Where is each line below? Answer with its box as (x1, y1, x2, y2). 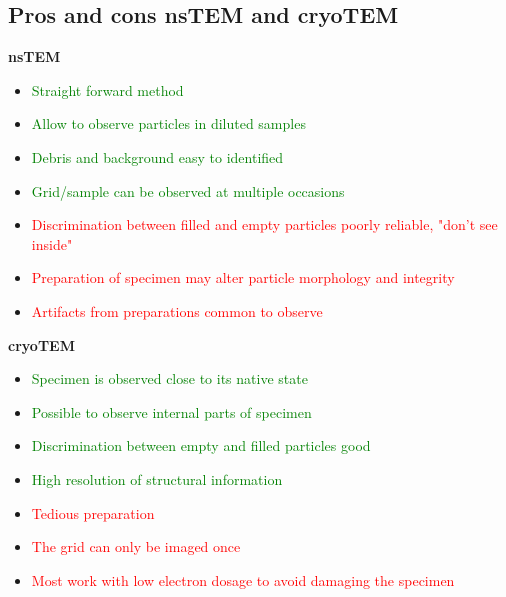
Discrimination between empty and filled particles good (31, 435, 371, 456)
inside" (31, 233, 73, 254)
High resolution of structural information (31, 468, 283, 489)
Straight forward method (31, 79, 184, 100)
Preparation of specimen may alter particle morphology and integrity (31, 267, 455, 288)
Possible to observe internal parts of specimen (31, 401, 312, 422)
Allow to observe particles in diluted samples (31, 113, 306, 134)
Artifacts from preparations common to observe (31, 300, 323, 321)
